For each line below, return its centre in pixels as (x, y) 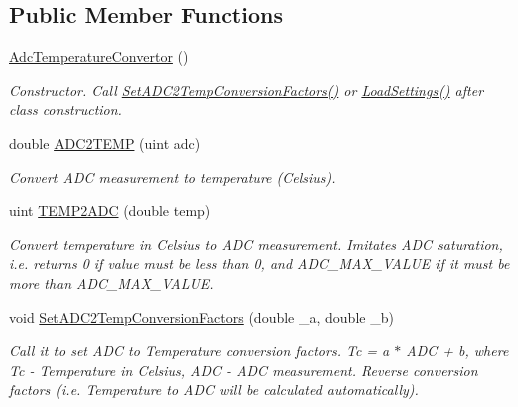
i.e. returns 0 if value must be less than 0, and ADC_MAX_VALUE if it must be (259, 263)
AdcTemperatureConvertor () (99, 56)
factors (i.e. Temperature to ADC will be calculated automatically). (214, 389)
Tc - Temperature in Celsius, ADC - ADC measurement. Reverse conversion (243, 369)
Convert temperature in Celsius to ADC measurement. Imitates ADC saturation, (256, 243)
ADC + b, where (457, 350)
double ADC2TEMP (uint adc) (105, 142)
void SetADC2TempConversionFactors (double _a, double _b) (201, 316)
